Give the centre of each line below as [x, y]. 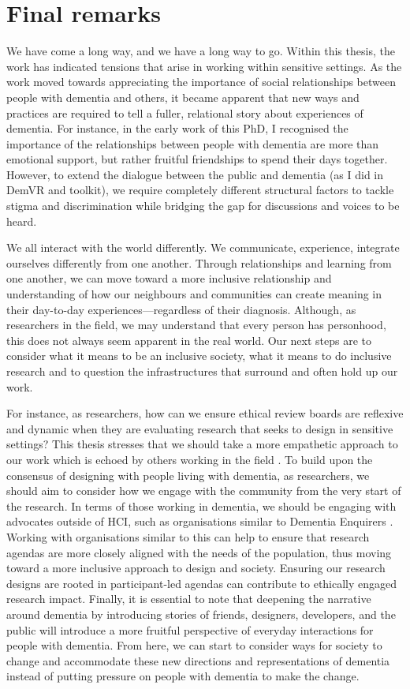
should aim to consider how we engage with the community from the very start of [204, 491]
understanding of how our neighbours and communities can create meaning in [194, 294]
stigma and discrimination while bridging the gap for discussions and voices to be [203, 206]
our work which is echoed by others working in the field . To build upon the [190, 459]
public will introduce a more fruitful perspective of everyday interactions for [190, 629]
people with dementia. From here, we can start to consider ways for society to [194, 645]
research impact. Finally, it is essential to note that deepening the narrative [189, 599]
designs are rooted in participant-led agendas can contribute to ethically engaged [202, 583]
